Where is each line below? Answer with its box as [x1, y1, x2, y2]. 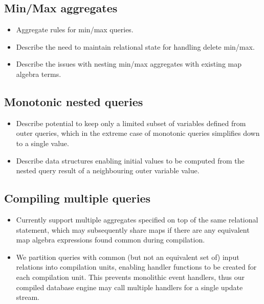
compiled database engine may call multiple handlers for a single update [16, 281, 243, 292]
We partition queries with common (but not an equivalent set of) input [16, 251, 239, 262]
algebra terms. [16, 68, 61, 79]
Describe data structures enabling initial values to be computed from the [16, 155, 245, 166]
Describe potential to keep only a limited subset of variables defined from [16, 117, 246, 128]
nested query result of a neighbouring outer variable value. [16, 165, 200, 176]
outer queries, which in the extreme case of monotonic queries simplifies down [16, 128, 260, 138]
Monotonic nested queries [4, 93, 143, 109]
